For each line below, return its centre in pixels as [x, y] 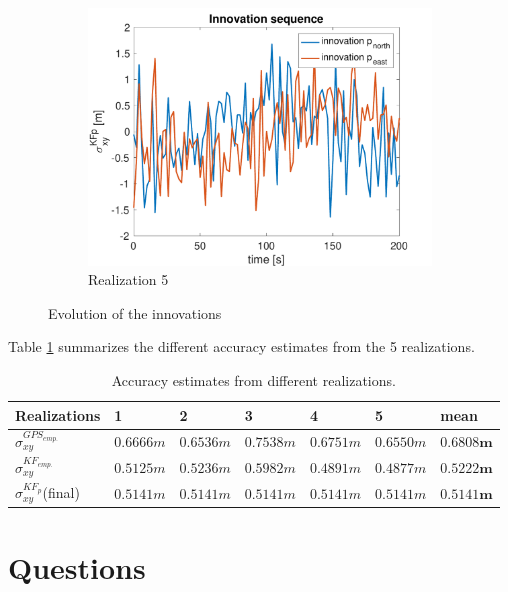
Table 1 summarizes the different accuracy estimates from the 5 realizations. [241, 346]
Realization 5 [128, 279]
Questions [77, 566]
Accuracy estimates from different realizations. [253, 380]
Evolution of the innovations [135, 312]
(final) [61, 492]
